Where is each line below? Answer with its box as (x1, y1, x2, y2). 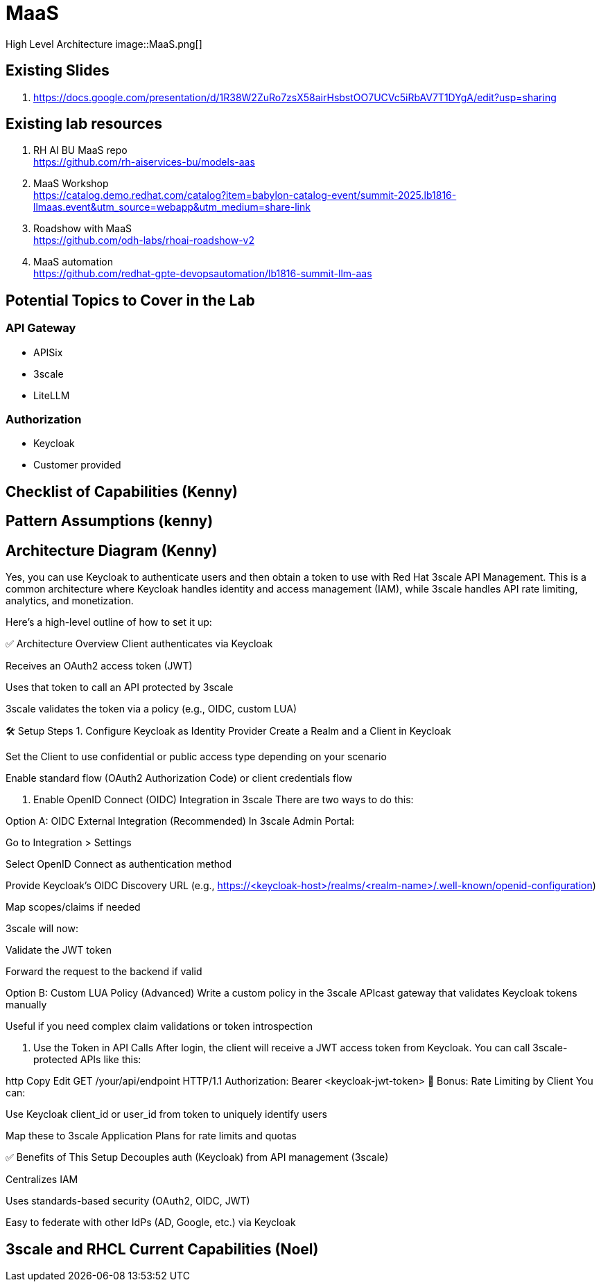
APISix (33, 346, 63, 358)
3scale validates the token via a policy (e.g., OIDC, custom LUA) (6, 703, 297, 715)
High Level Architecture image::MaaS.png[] (6, 37, 202, 50)
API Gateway (6, 321, 76, 335)
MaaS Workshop (33, 177, 109, 190)
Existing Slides (6, 62, 110, 80)
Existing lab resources (6, 115, 163, 133)
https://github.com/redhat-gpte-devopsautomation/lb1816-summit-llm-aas (33, 268, 372, 280)
